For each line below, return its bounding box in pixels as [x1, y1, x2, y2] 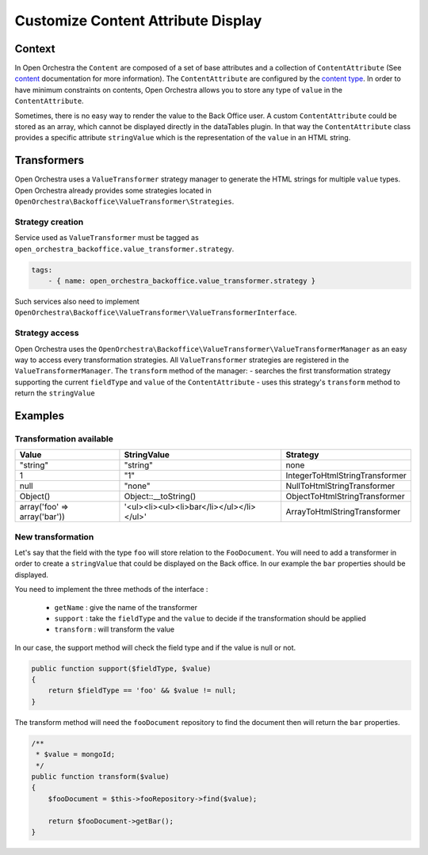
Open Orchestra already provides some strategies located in [14, 185, 212, 195]
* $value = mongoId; [36, 750, 116, 759]
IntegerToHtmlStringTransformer [285, 470, 407, 481]
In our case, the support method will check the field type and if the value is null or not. [14, 643, 296, 652]
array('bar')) [19, 511, 65, 522]
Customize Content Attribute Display [14, 12, 262, 29]
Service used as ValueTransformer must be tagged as [14, 233, 200, 242]
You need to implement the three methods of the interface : [14, 585, 208, 594]
